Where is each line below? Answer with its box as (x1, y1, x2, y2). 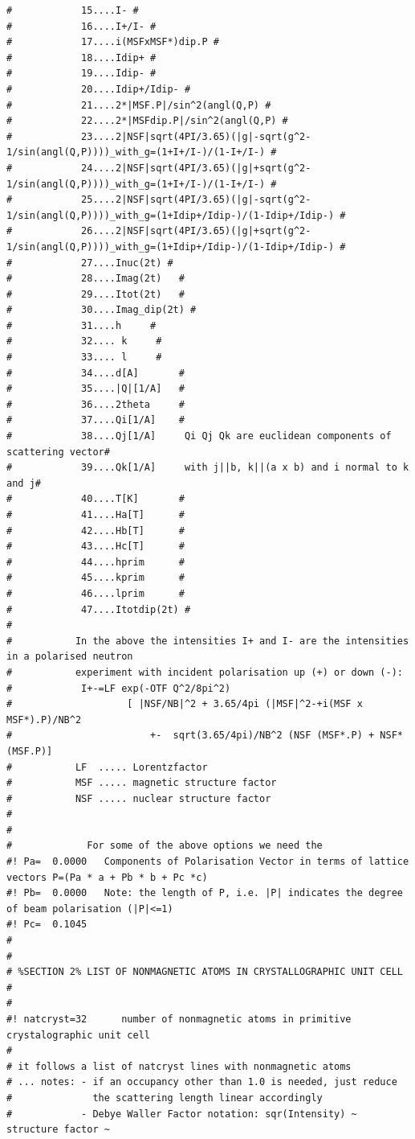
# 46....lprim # (6, 587, 185, 599)
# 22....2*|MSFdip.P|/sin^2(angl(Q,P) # (6, 115, 288, 127)
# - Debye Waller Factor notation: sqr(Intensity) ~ (6, 1108, 357, 1120)
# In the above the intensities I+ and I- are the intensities (6, 635, 409, 647)
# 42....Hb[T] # (6, 524, 185, 537)
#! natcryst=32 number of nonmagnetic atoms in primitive (6, 1014, 352, 1025)
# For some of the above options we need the (6, 840, 323, 852)
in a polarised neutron (6, 651, 133, 663)
